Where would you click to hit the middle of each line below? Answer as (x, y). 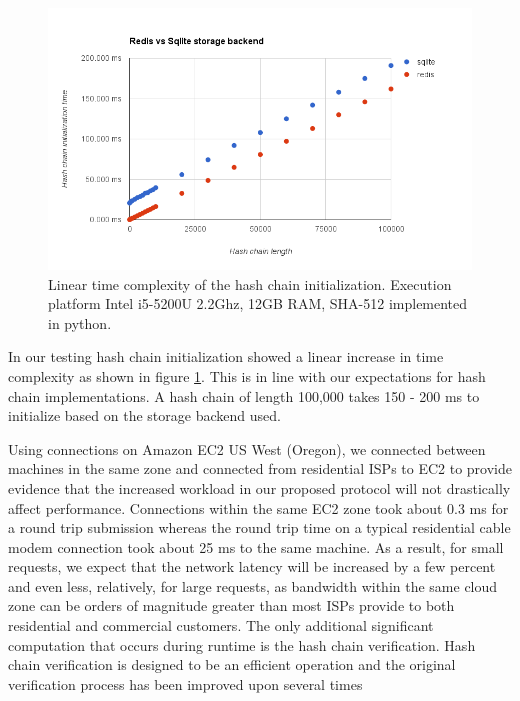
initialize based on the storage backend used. (144, 415)
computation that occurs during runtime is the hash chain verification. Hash (242, 644)
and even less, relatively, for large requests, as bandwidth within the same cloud (253, 585)
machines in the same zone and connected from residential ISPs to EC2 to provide (260, 468)
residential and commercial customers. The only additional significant (221, 625)
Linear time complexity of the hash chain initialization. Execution (250, 283)
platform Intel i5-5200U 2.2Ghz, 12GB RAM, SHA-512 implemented (258, 303)
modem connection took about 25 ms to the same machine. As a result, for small (256, 546)
